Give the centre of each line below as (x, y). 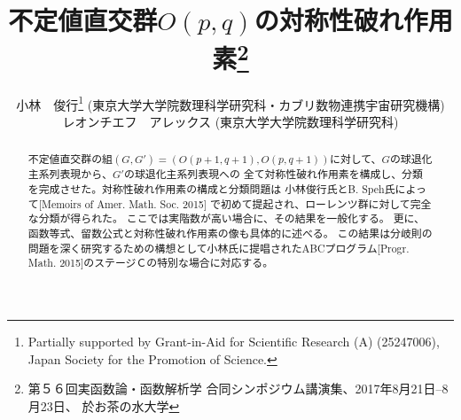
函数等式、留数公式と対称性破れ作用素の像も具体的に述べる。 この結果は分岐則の (230, 233)
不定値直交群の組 (70, 159)
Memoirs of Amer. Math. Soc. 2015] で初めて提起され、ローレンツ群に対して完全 (236, 203)
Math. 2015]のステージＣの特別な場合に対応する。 (151, 263)
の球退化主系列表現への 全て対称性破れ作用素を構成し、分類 (273, 174)
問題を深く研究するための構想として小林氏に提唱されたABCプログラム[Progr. (219, 248)
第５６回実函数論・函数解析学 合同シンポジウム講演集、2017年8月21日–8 (238, 389)
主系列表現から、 (70, 174)
